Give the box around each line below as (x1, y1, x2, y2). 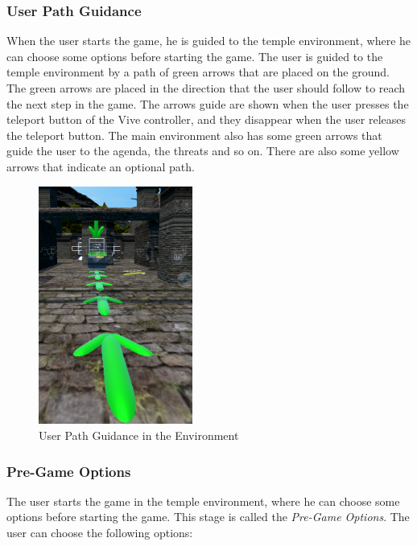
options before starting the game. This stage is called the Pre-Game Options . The (6, 508, 410, 525)
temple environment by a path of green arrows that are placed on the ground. (6, 64, 390, 80)
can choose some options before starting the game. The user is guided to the (6, 47, 383, 64)
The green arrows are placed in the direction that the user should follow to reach (6, 80, 406, 96)
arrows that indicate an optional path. (6, 158, 195, 174)
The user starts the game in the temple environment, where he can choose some (6, 492, 400, 509)
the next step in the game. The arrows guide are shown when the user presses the (6, 95, 409, 112)
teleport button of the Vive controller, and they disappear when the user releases (6, 111, 406, 128)
